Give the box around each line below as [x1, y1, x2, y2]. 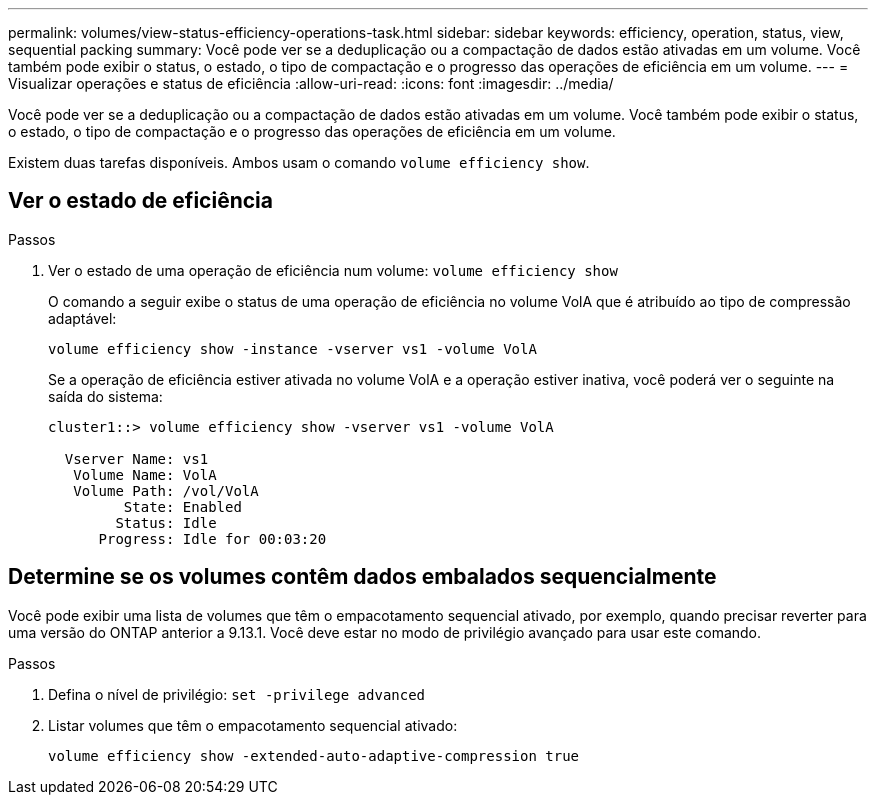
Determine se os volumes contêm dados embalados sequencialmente [8, 564, 717, 590]
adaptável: [48, 309, 117, 327]
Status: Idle [115, 514, 217, 531]
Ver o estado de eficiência [8, 188, 273, 214]
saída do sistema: [48, 387, 163, 405]
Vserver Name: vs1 [64, 450, 209, 467]
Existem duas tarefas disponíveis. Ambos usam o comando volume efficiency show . [8, 154, 590, 171]
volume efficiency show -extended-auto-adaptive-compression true [48, 747, 580, 764]
